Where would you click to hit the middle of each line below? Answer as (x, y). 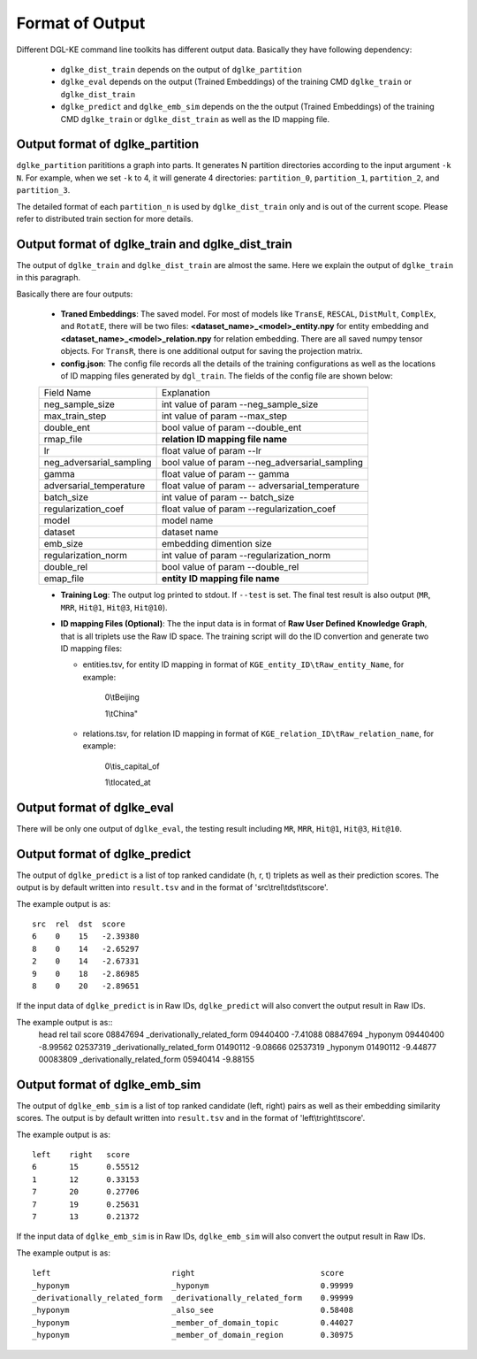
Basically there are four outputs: (75, 294)
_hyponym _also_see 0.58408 (193, 1310)
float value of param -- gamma (225, 474)
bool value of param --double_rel (230, 567)
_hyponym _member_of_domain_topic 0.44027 (193, 1322)
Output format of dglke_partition (108, 145)
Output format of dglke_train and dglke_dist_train (155, 244)
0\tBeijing (122, 697)
